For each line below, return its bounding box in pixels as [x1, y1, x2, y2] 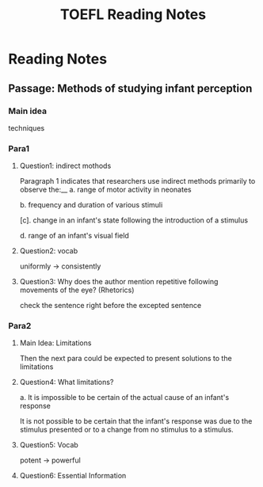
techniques [8, 123, 45, 132]
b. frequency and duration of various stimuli [19, 200, 163, 210]
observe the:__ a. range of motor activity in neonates [19, 185, 192, 195]
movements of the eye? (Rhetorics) [19, 285, 135, 295]
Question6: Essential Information [19, 471, 127, 481]
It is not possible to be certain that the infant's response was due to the [19, 417, 253, 426]
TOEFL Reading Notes [59, 6, 207, 24]
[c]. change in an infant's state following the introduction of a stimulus [19, 215, 248, 225]
